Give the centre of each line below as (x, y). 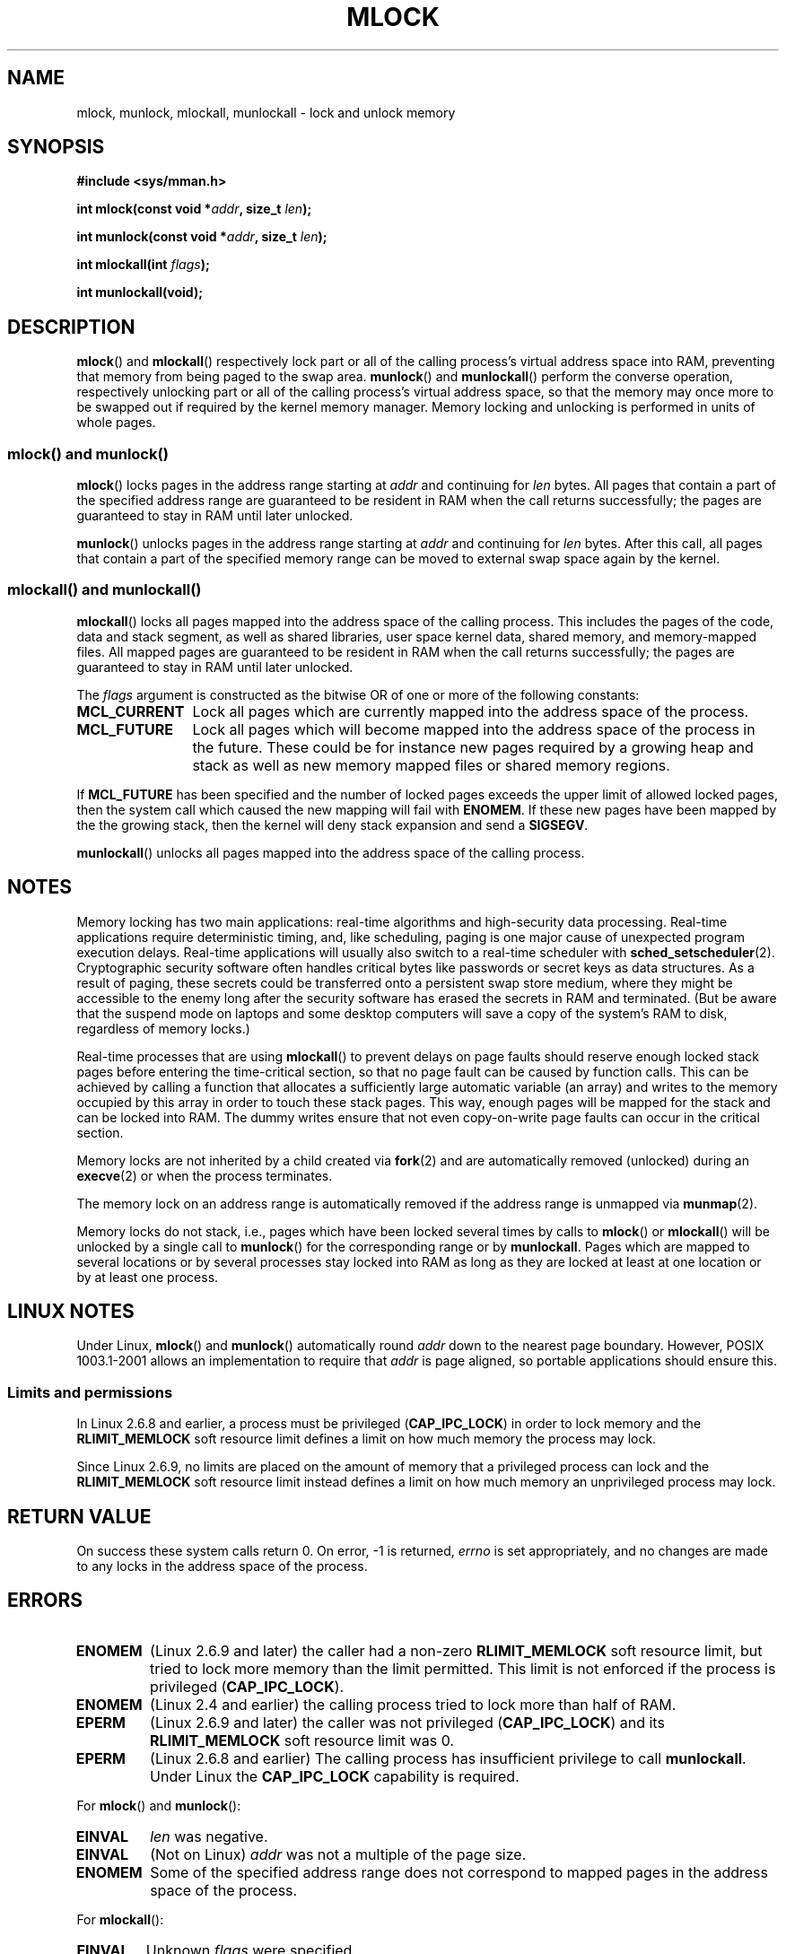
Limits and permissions (90, 1392)
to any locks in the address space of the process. (222, 1566)
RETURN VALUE (79, 1516)
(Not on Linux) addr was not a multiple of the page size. (338, 1854)
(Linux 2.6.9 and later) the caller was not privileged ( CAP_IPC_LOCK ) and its (407, 1722)
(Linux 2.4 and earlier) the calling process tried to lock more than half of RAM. (413, 1704)
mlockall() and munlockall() (105, 590)
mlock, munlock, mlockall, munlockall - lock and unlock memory (266, 112)
